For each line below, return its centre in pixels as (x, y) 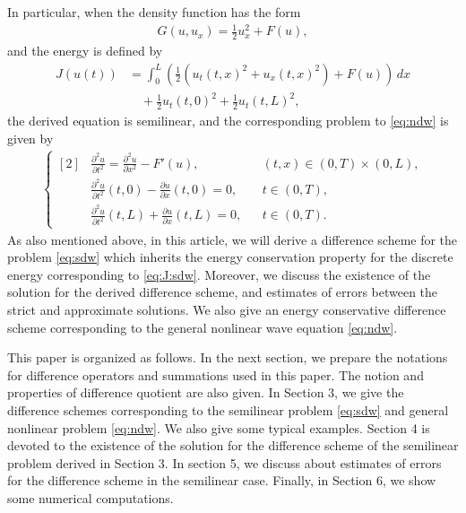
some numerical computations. (91, 497)
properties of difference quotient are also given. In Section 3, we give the (206, 392)
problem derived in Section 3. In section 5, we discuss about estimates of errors (224, 462)
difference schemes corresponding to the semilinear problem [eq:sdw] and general (228, 409)
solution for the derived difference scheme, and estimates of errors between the (223, 292)
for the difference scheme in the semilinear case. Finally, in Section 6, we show (222, 480)
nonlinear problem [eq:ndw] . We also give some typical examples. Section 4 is (219, 427)
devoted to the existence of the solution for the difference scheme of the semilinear (233, 445)
